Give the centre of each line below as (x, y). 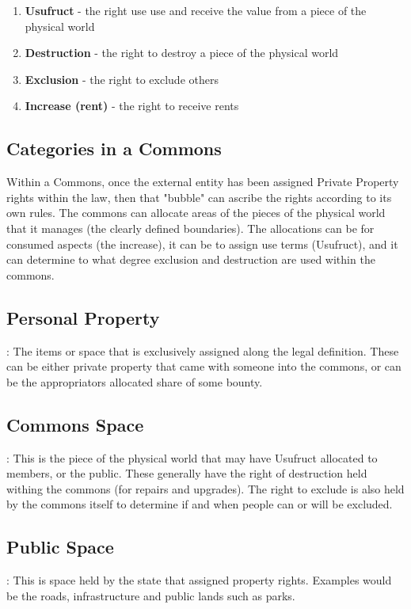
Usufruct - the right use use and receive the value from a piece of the (196, 10)
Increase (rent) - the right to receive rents (132, 106)
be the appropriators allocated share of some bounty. (135, 381)
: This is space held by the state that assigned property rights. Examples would (199, 580)
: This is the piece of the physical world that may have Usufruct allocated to (192, 457)
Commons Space (75, 424)
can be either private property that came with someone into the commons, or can (204, 366)
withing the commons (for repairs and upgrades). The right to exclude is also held (205, 488)
